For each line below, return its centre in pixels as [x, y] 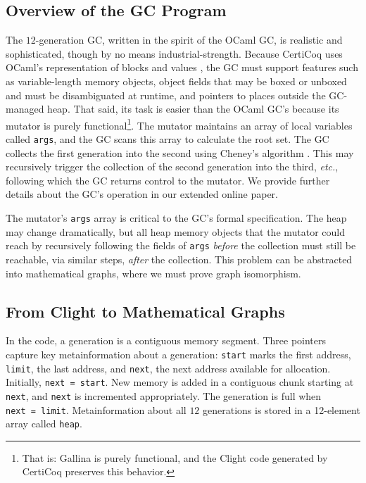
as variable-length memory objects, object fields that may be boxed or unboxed [176, 81]
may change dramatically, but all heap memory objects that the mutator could [176, 231]
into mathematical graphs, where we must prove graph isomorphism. [153, 273]
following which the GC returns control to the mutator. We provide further [168, 180]
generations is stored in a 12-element [282, 409]
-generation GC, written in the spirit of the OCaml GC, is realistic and [189, 40]
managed [25, 109]
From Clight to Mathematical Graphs [145, 311]
